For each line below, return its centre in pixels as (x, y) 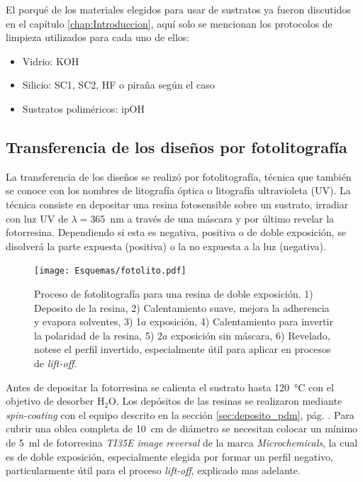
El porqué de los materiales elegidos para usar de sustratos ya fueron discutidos (178, 9)
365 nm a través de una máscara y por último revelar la (212, 218)
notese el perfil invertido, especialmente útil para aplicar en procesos (183, 349)
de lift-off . (56, 363)
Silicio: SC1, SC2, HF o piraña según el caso (118, 85)
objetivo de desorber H (55, 401)
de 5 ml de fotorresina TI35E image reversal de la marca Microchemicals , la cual (182, 442)
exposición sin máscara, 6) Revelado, (251, 335)
